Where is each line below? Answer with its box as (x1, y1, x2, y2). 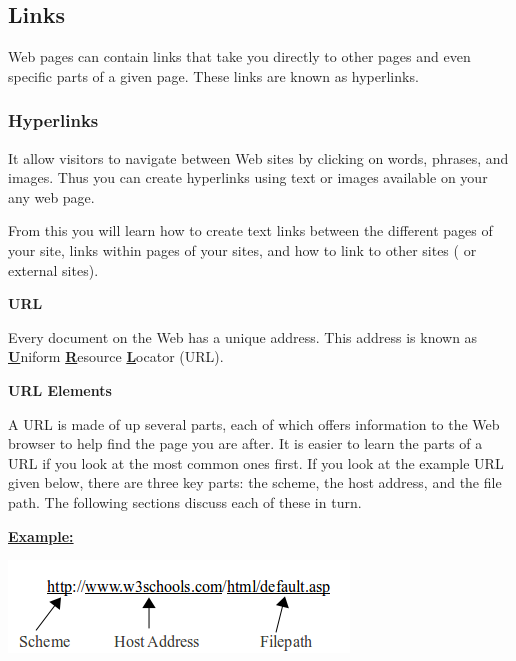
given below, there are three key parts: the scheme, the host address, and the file (8, 472, 502, 493)
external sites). (8, 259, 99, 280)
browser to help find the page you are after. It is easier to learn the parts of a (8, 433, 483, 454)
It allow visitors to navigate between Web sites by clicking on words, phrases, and (8, 147, 509, 168)
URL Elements (8, 379, 112, 400)
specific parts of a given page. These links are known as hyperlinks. (8, 65, 419, 86)
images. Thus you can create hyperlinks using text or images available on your (8, 167, 488, 188)
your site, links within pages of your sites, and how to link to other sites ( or (8, 239, 477, 260)
